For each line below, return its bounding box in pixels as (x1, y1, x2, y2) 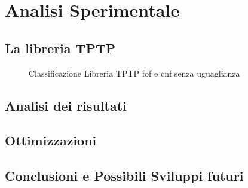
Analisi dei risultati (5, 96, 127, 114)
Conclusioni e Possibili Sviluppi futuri (5, 166, 244, 185)
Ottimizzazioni (5, 131, 97, 150)
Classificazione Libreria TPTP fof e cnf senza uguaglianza (29, 66, 240, 79)
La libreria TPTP (5, 38, 116, 57)
